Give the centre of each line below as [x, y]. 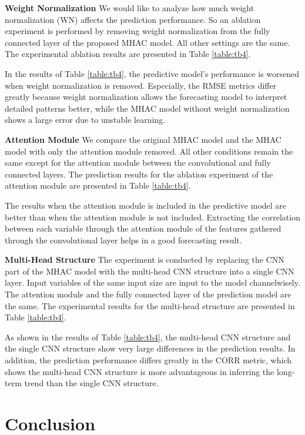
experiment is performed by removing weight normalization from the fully [138, 31]
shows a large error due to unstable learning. [85, 120]
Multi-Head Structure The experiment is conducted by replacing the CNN [145, 260]
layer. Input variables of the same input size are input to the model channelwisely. [152, 282]
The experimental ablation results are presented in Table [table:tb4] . [128, 54]
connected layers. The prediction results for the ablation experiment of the [139, 174]
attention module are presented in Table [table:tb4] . [98, 185]
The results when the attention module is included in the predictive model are [146, 205]
